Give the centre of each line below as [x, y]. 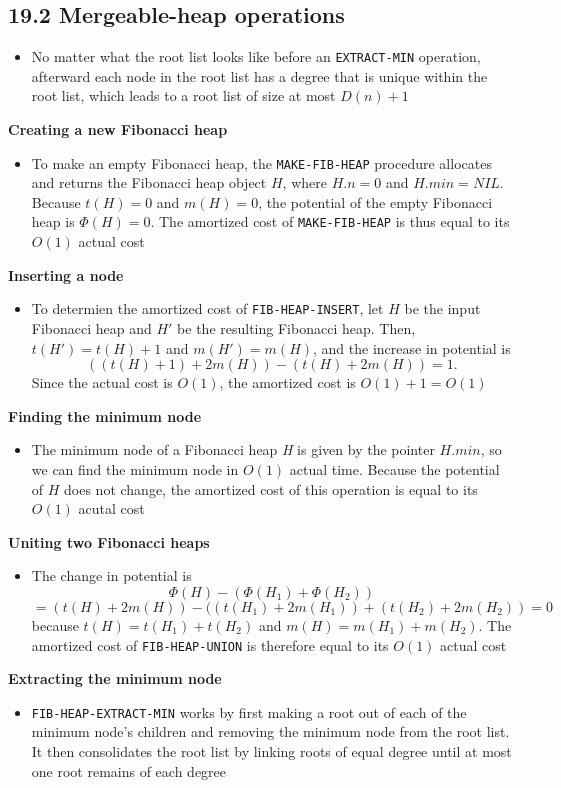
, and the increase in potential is [412, 347]
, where [304, 182]
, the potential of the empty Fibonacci [375, 201]
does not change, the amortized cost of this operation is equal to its [271, 488]
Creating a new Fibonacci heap [118, 129]
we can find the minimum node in [135, 468]
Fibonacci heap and [91, 327]
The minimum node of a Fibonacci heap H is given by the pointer [233, 449]
